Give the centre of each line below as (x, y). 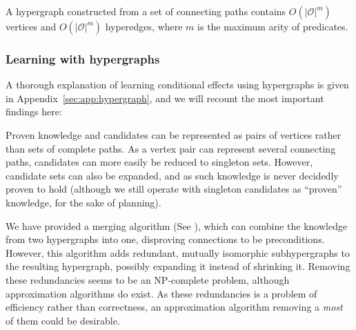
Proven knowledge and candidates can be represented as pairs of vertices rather (174, 135)
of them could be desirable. (63, 320)
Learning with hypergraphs (83, 58)
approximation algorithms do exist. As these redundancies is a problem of (161, 293)
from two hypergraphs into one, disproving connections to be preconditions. (165, 239)
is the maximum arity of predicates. (273, 26)
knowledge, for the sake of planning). (83, 202)
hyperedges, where (144, 26)
